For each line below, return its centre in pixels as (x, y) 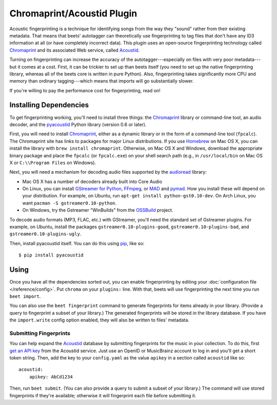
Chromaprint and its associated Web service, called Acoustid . (75, 50)
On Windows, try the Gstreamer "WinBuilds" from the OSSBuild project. (98, 210)
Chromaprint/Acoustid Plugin (73, 13)
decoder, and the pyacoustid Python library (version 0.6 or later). (78, 124)
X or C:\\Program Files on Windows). (53, 163)
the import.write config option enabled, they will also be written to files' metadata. (100, 320)
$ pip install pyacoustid (51, 255)
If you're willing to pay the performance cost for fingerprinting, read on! (85, 90)
